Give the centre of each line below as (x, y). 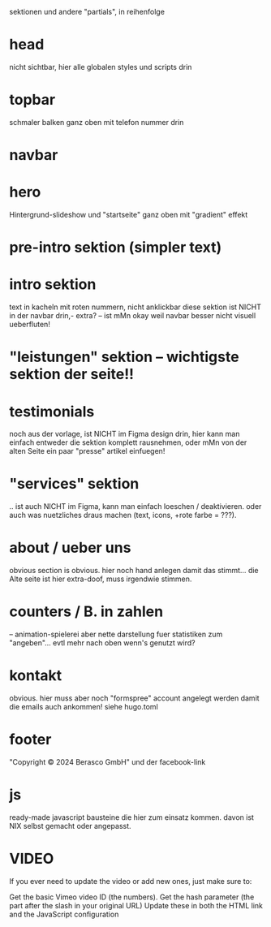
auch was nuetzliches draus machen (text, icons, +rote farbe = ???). (123, 515)
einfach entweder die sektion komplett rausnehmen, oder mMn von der (128, 442)
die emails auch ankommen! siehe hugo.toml (84, 707)
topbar (32, 100)
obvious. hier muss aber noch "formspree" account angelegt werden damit (134, 698)
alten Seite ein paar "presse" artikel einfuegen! (87, 451)
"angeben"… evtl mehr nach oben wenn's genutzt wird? (102, 643)
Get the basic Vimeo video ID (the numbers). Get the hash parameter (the (132, 897)
